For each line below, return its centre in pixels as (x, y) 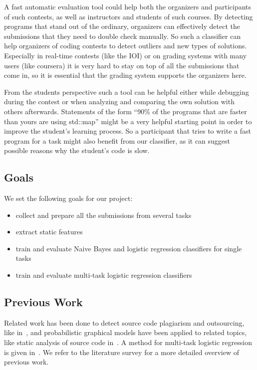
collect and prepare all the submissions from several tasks (104, 215)
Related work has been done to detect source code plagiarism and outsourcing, (124, 322)
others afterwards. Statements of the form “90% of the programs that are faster (126, 111)
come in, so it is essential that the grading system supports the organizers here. (125, 75)
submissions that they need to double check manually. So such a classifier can (123, 36)
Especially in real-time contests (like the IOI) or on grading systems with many (126, 55)
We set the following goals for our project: (68, 198)
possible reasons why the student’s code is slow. (77, 150)
